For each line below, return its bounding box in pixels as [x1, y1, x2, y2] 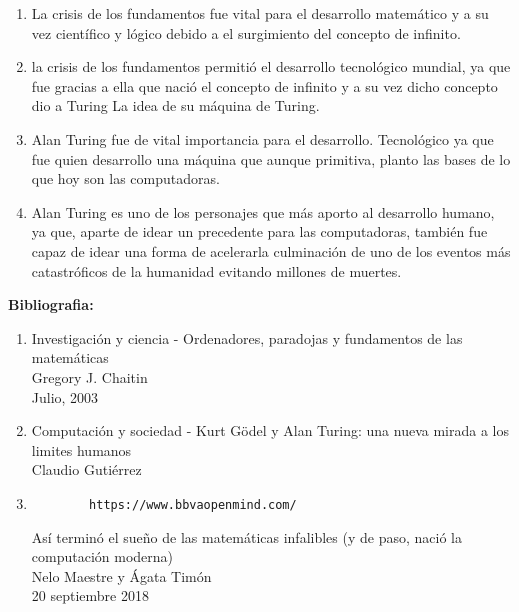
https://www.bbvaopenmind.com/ [89, 497, 297, 512]
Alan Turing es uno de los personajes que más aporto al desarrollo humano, [31, 201, 495, 222]
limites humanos [31, 439, 132, 460]
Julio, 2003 [31, 386, 99, 407]
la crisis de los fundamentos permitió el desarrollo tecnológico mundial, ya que [31, 56, 511, 77]
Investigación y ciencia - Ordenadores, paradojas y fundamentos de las [31, 327, 463, 348]
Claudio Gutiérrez [31, 459, 142, 480]
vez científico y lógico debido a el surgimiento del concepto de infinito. [31, 22, 461, 43]
